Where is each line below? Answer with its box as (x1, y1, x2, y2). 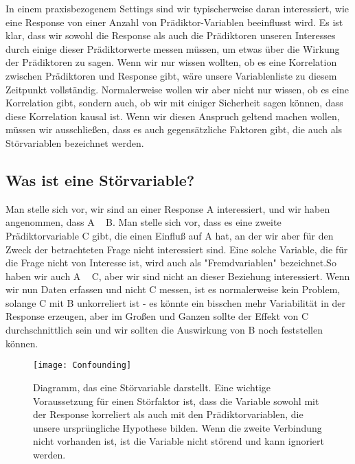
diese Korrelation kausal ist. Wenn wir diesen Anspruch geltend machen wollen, (5, 108, 340, 123)
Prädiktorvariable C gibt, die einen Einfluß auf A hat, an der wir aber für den (5, 228, 334, 242)
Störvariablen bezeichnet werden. (5, 135, 144, 150)
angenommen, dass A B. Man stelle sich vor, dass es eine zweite (5, 215, 282, 229)
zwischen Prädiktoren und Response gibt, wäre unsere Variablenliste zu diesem (5, 68, 337, 82)
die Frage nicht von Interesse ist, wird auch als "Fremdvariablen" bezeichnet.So (5, 255, 336, 270)
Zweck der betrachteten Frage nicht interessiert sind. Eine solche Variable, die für (5, 242, 348, 256)
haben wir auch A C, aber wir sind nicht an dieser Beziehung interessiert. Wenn (5, 268, 350, 283)
